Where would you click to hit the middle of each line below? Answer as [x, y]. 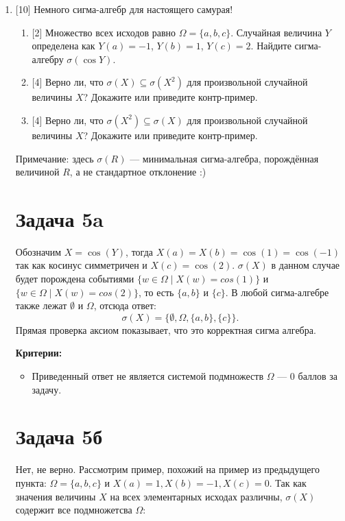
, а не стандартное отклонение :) [138, 172]
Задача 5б [59, 436]
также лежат [41, 305]
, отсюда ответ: [125, 305]
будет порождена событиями [75, 279]
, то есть [156, 292]
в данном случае [306, 265]
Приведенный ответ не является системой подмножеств [148, 376]
